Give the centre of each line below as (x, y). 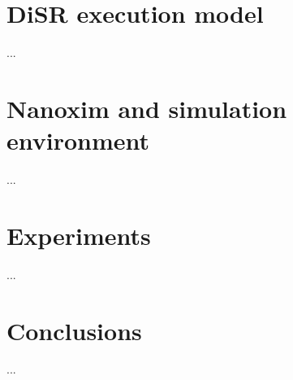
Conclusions (74, 330)
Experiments (79, 235)
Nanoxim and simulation (147, 108)
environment (78, 140)
